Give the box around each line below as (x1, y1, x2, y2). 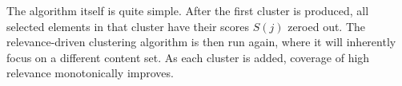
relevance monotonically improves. (6, 64, 174, 81)
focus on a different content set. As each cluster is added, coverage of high (6, 49, 370, 65)
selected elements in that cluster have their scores (6, 18, 249, 34)
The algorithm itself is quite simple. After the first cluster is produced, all (6, 2, 369, 18)
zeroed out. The (287, 18, 366, 34)
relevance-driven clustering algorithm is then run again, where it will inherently (6, 33, 396, 50)
